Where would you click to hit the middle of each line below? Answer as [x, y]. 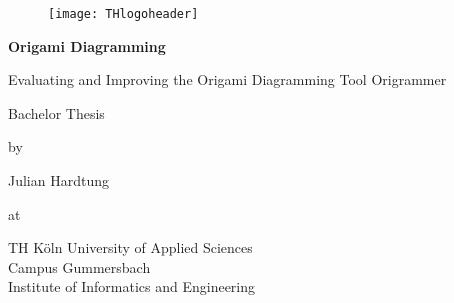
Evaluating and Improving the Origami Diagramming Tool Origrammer [227, 79]
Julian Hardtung [58, 180]
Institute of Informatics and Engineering [132, 286]
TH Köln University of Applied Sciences [130, 247]
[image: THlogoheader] [123, 14]
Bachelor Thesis [56, 112]
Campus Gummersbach [79, 266]
